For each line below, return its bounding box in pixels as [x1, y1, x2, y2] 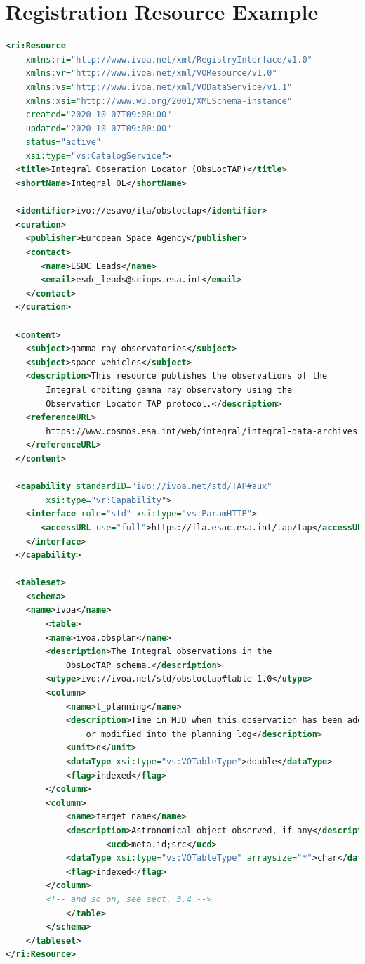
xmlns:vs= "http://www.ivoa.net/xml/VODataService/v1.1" [25, 82, 293, 92]
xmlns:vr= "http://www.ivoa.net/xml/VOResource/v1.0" [25, 68, 277, 79]
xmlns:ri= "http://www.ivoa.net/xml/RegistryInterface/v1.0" [25, 54, 312, 65]
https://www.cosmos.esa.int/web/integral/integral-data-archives [46, 426, 358, 436]
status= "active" [25, 137, 102, 148]
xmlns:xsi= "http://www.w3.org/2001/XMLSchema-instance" [25, 96, 293, 106]
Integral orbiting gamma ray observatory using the [46, 384, 293, 395]
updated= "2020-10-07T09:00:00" [25, 123, 172, 133]
